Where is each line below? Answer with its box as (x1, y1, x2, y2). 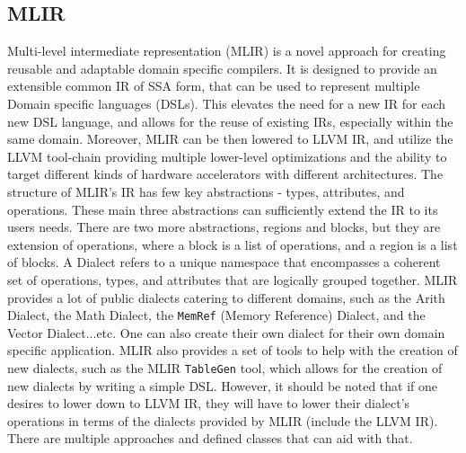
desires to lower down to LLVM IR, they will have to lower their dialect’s (7, 394, 410, 413)
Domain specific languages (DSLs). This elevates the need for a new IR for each (7, 93, 446, 112)
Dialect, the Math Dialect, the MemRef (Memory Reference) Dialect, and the (7, 306, 426, 324)
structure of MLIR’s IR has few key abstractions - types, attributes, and (7, 182, 405, 200)
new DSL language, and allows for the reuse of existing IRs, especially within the (7, 111, 453, 130)
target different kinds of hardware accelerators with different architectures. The (7, 164, 444, 183)
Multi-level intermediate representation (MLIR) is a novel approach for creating (7, 41, 446, 60)
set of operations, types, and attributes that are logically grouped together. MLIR (7, 270, 458, 289)
